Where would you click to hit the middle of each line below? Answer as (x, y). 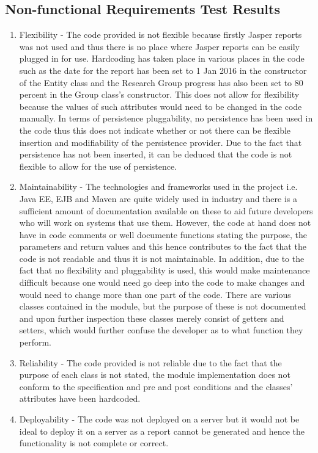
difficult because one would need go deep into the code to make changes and (162, 282)
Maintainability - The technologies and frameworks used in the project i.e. (158, 187)
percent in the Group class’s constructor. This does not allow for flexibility (159, 94)
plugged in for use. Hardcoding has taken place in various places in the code (162, 58)
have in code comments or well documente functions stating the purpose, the (163, 234)
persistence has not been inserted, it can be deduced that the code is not (156, 154)
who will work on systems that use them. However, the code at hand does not (165, 223)
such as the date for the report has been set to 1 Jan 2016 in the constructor (163, 70)
